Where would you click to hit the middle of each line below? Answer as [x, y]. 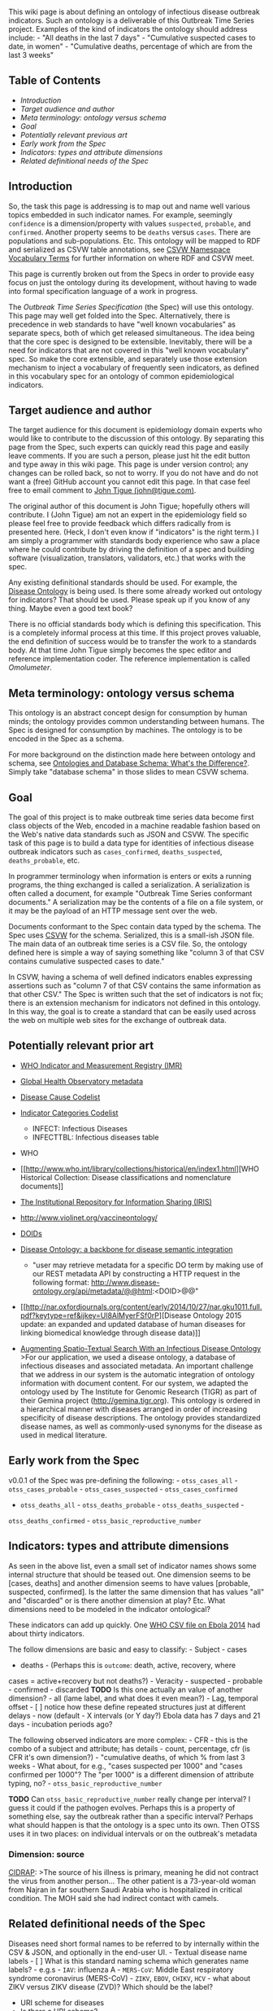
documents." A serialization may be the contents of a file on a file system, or [136, 902]
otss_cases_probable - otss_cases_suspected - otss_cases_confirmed [123, 1489]
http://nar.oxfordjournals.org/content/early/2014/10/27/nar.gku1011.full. [144, 1306]
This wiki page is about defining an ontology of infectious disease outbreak [134, 12]
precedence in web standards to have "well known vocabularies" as [122, 324]
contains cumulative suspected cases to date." [87, 961]
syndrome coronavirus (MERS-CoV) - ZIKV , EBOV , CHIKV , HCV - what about [130, 1978]
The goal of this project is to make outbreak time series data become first [131, 817]
